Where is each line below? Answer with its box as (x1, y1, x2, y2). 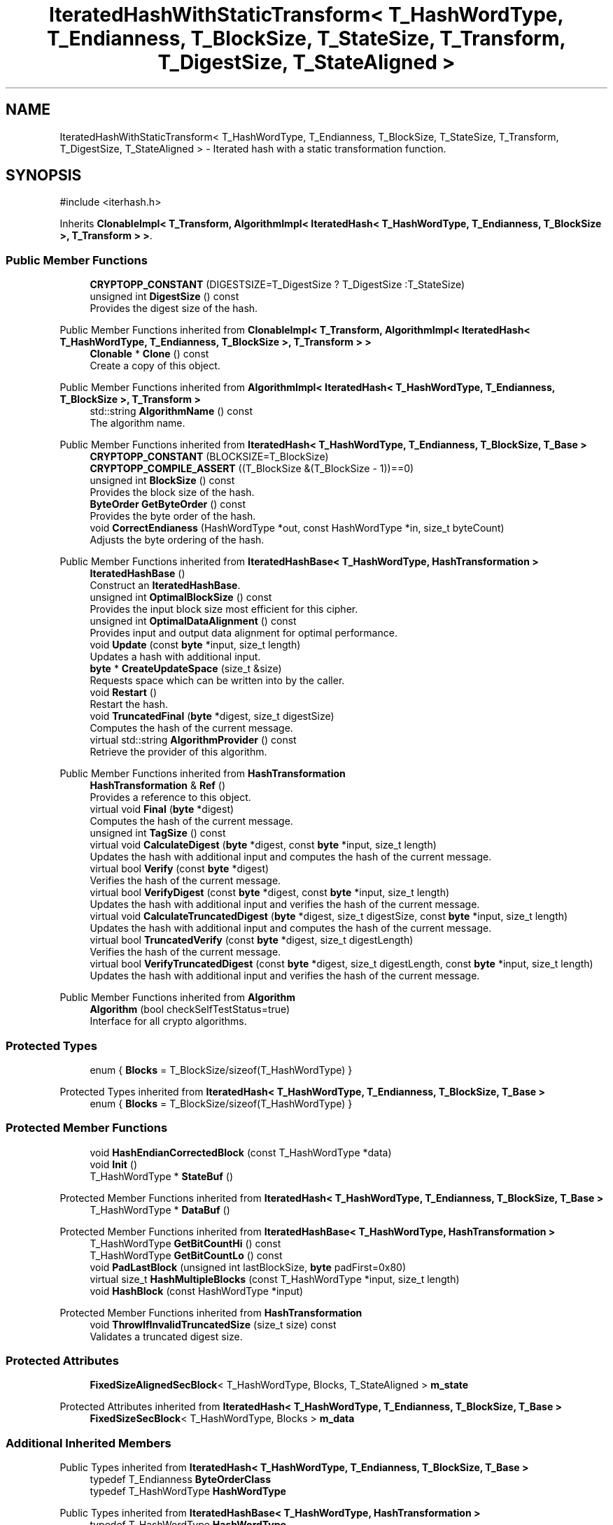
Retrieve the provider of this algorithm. (90, 746, 267, 758)
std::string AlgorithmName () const (90, 405, 253, 418)
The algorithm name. (90, 417, 185, 430)
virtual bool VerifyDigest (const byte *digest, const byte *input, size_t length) (90, 886, 450, 899)
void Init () (90, 1158, 138, 1170)
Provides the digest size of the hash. (90, 302, 258, 315)
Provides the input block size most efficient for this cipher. (90, 603, 358, 616)
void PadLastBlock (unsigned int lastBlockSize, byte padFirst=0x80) (90, 1261, 407, 1273)
